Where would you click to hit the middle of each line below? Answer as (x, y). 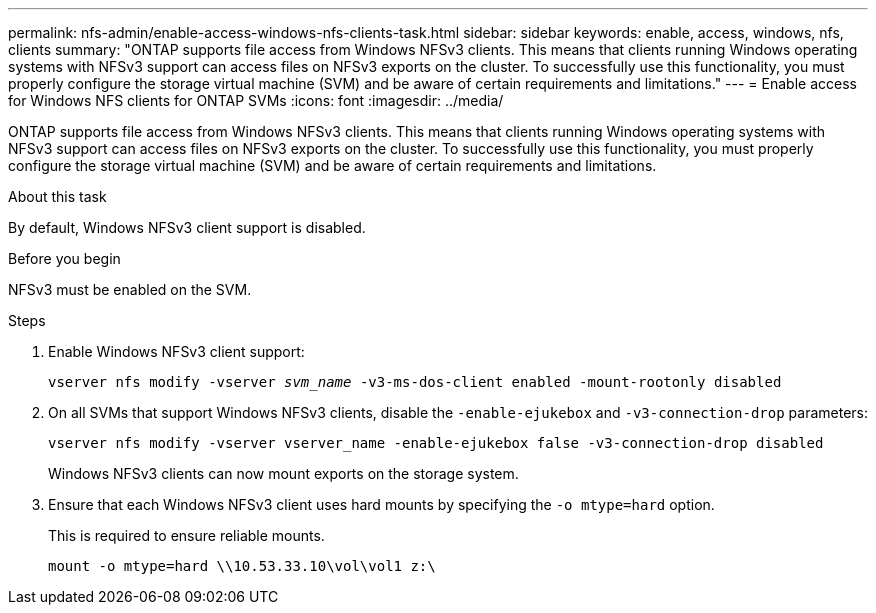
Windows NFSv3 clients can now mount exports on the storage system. (283, 473)
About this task (57, 196)
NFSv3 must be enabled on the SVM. (130, 289)
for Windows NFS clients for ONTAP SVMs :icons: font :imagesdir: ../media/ (256, 100)
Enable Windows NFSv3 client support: (176, 351)
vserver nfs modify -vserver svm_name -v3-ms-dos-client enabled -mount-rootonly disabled (415, 382)
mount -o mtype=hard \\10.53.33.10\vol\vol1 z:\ (242, 566)
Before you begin (64, 258)
